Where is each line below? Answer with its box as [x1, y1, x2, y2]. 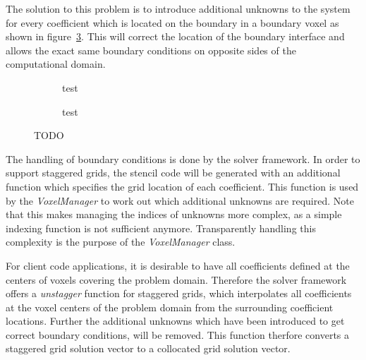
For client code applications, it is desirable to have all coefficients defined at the [6, 258, 350, 272]
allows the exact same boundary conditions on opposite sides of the [6, 42, 296, 57]
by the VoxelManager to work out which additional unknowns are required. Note [6, 193, 354, 208]
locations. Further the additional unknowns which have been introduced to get [6, 313, 345, 328]
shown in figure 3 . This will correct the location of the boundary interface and [6, 29, 345, 44]
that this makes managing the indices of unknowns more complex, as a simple [6, 207, 342, 222]
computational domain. [6, 56, 106, 71]
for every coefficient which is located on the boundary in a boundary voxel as [6, 15, 339, 30]
